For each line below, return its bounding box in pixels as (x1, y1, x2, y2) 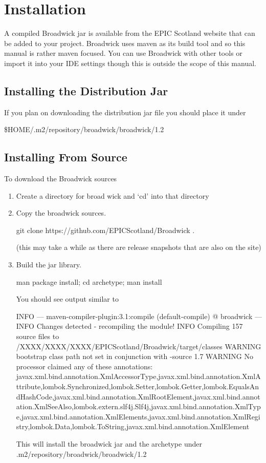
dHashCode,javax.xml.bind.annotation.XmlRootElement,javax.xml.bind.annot (16, 391, 260, 402)
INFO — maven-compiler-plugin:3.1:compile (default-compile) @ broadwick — (16, 310, 262, 321)
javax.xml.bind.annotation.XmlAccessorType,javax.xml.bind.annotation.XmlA (16, 371, 261, 382)
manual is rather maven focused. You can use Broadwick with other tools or (4, 48, 242, 58)
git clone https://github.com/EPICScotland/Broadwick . (16, 224, 195, 235)
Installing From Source (4, 149, 127, 165)
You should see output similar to (16, 293, 119, 304)
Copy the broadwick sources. (16, 207, 106, 218)
